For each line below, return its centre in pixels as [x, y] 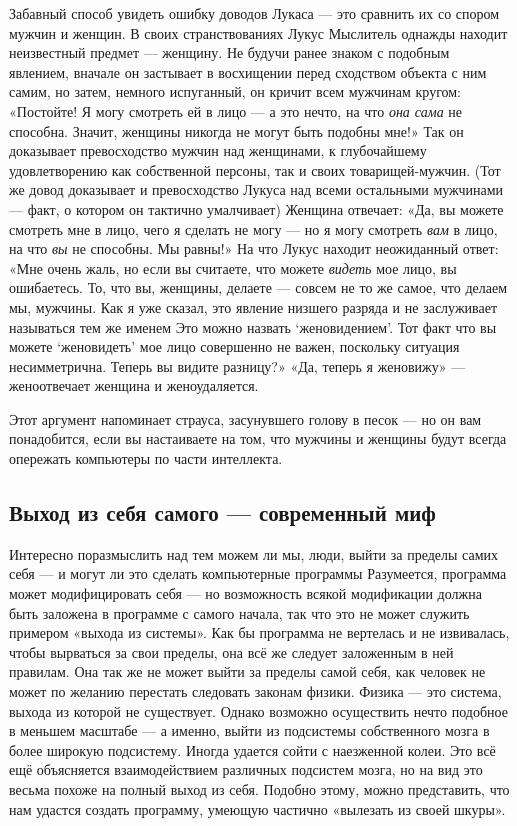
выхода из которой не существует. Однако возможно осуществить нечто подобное [258, 710]
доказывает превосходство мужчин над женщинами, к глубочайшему [218, 150]
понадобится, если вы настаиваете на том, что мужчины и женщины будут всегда [258, 438]
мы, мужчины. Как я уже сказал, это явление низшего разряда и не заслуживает [253, 306]
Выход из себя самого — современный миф [222, 512]
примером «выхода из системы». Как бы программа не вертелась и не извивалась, [259, 632]
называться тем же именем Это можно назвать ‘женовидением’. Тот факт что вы [253, 326]
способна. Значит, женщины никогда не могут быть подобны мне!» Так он [236, 130]
